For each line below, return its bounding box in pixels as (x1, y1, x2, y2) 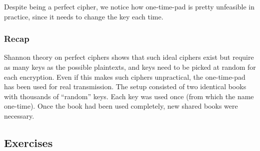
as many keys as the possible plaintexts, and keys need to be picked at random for (4, 62, 256, 72)
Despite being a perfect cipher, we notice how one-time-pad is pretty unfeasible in (4, 1, 255, 11)
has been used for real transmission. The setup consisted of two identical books (4, 81, 246, 92)
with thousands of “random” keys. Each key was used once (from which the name (4, 91, 254, 101)
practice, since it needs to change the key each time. (4, 11, 163, 21)
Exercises (4, 135, 53, 150)
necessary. (4, 110, 34, 121)
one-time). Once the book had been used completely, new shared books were (4, 101, 238, 111)
